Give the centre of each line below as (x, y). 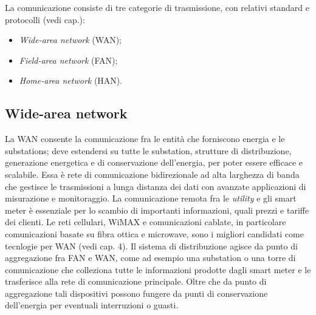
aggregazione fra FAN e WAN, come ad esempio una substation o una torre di (150, 258)
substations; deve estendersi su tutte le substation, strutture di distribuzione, (148, 150)
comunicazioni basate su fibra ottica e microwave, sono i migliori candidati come (154, 233)
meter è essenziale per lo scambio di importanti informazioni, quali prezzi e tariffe (157, 210)
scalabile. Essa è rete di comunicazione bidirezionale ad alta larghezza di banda (152, 174)
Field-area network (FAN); (68, 60)
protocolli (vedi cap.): (45, 19)
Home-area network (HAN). (71, 80)
